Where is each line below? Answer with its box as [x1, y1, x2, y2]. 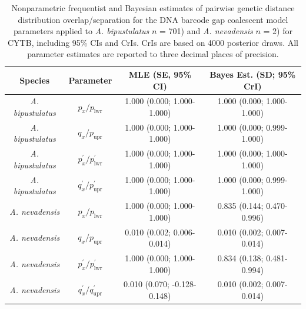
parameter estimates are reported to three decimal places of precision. [27, 48, 279, 60]
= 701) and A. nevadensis [159, 25, 253, 37]
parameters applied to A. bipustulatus [14, 25, 149, 37]
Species [19, 74, 50, 86]
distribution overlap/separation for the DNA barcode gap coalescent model [18, 13, 288, 25]
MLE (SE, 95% [128, 68, 191, 80]
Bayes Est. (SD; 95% [209, 68, 296, 80]
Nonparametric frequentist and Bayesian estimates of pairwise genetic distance [11, 2, 295, 14]
